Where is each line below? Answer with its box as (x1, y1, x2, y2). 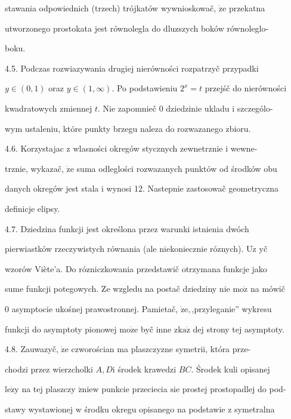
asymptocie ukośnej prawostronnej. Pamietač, (11, 302, 178, 315)
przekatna (228, 2, 265, 14)
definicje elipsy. (5, 202, 60, 214)
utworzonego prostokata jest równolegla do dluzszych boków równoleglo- (5, 21, 269, 34)
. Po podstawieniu (112, 82, 178, 94)
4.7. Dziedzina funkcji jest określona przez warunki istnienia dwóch (5, 222, 249, 235)
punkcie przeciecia (101, 383, 168, 395)
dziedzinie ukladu (166, 101, 230, 114)
